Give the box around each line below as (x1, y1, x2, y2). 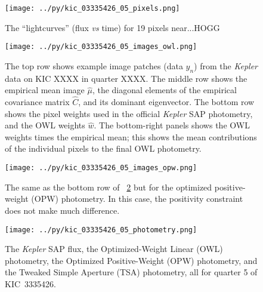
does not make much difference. (5, 204, 120, 216)
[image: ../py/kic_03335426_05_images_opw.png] (5, 164, 197, 173)
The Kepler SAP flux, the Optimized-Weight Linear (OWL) (5, 242, 223, 255)
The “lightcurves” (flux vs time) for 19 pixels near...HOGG (5, 21, 220, 33)
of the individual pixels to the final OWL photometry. (5, 142, 202, 155)
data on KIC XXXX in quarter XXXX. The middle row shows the (5, 72, 247, 84)
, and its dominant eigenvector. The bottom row (78, 96, 255, 108)
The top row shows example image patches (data (5, 59, 183, 72)
